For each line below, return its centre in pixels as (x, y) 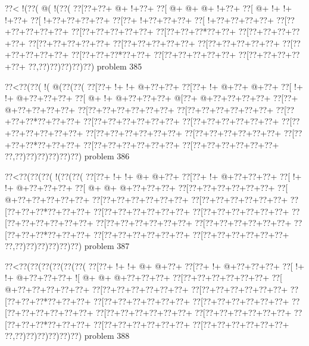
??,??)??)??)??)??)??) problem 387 (67, 246)
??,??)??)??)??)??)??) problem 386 (67, 156)
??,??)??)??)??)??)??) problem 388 (67, 336)
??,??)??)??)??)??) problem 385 (85, 66)
